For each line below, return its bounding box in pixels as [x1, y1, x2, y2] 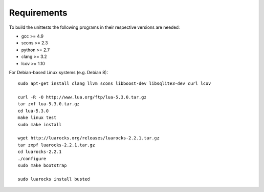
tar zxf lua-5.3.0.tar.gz [18, 101, 80, 107]
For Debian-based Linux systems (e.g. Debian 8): [9, 69, 108, 75]
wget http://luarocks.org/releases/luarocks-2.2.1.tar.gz [18, 135, 160, 141]
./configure [18, 156, 46, 161]
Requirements [9, 7, 68, 18]
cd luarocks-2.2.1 [18, 149, 62, 154]
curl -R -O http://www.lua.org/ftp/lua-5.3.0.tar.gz [18, 95, 147, 100]
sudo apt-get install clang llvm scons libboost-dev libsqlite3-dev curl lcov [18, 81, 211, 86]
